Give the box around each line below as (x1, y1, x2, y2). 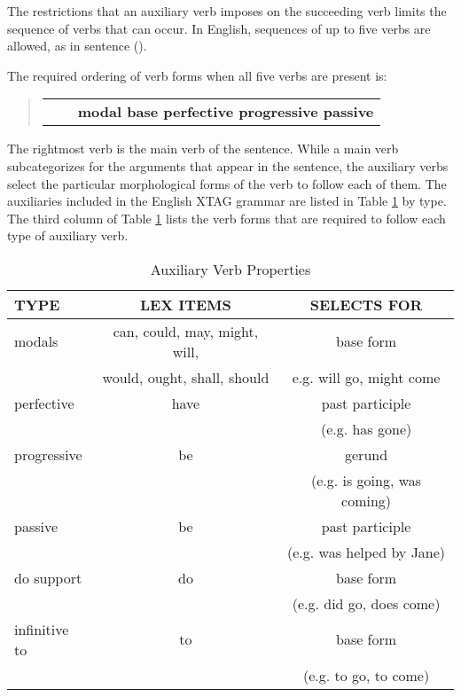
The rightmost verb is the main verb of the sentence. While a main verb (7, 139, 399, 158)
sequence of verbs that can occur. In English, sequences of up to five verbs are (7, 19, 431, 37)
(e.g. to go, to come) (302, 664, 430, 685)
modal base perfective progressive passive (77, 101, 374, 122)
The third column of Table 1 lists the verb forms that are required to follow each (7, 208, 446, 227)
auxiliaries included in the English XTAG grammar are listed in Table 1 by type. (7, 192, 447, 210)
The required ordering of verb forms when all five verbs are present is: (7, 66, 387, 84)
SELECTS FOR (309, 294, 423, 315)
